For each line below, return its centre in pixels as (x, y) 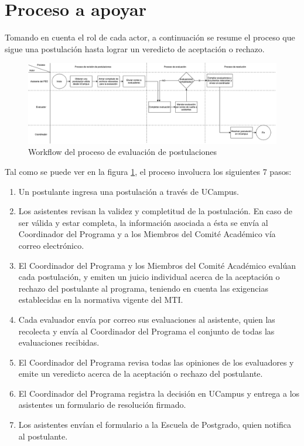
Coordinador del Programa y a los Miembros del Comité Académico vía (147, 234)
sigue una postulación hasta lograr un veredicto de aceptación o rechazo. (135, 48)
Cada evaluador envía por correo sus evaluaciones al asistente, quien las (147, 319)
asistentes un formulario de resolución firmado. (102, 405)
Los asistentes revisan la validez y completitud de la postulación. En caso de (156, 211)
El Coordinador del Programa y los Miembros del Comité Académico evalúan (157, 265)
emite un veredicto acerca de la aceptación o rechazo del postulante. (141, 374)
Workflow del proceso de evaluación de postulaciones (122, 152)
